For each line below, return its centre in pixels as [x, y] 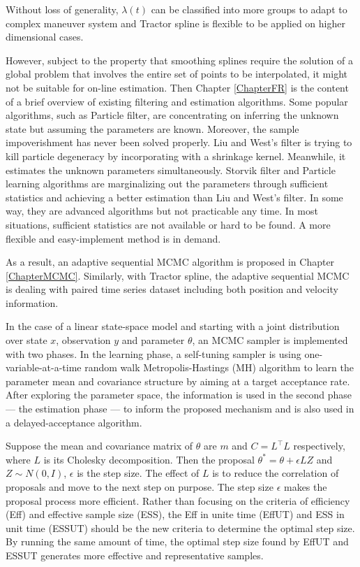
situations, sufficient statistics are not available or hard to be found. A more [168, 224]
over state [27, 340]
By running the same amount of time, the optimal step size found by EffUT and [177, 541]
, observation [83, 340]
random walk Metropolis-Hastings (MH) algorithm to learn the [219, 367]
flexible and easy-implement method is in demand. [113, 238]
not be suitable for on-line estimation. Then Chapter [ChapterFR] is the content [177, 87]
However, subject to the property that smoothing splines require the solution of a [179, 60]
